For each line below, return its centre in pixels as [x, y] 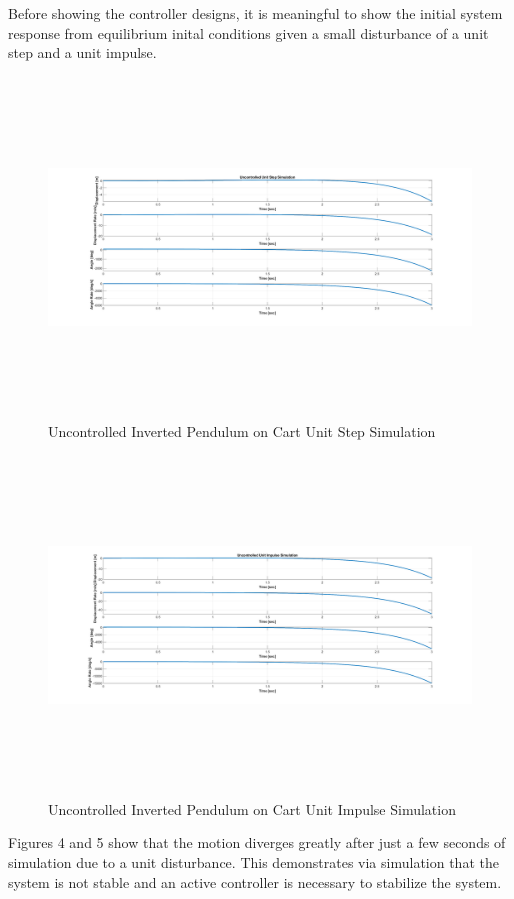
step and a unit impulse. [82, 52]
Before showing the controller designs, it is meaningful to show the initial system [255, 13]
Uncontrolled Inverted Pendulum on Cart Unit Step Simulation [242, 430]
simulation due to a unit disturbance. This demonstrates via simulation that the [253, 862]
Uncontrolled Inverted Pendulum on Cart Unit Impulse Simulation [252, 808]
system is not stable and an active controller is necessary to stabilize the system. [255, 881]
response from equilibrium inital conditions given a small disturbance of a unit [248, 32]
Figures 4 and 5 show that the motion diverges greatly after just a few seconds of [257, 842]
